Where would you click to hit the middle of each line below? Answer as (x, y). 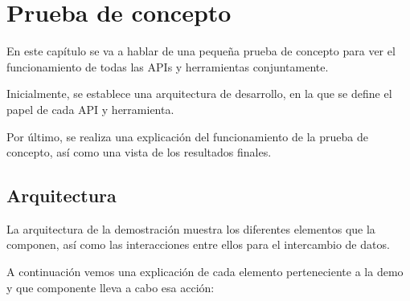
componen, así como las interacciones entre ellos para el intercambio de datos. (198, 244)
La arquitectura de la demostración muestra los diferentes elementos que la (191, 228)
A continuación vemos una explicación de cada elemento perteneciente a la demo (205, 272)
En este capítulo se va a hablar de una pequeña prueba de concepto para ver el (201, 51)
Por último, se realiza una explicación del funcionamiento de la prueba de (187, 136)
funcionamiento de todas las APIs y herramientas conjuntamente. (168, 66)
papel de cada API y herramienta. (90, 109)
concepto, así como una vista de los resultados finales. (139, 152)
